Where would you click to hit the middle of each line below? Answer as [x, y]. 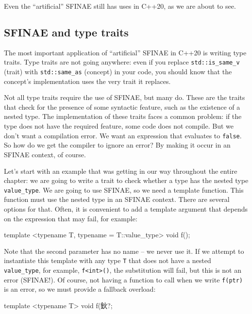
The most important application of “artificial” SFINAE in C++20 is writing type [125, 52]
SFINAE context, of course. [45, 154]
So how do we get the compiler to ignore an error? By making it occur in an [117, 145]
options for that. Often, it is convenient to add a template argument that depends [126, 208]
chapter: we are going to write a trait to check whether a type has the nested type [126, 180]
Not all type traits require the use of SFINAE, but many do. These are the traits [125, 97]
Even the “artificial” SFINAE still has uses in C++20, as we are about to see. [120, 6]
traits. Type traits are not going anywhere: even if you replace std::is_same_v [122, 62]
